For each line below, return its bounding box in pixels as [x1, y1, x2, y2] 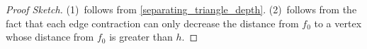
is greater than [109, 29, 173, 44]
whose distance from [6, 29, 94, 44]
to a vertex [314, 15, 362, 30]
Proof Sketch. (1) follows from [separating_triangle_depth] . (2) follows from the [6, 2, 357, 16]
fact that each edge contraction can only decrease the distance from [6, 15, 299, 30]
